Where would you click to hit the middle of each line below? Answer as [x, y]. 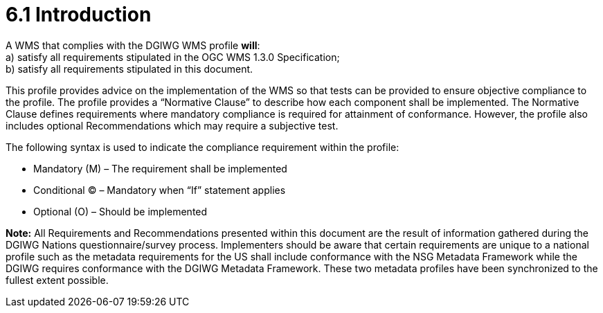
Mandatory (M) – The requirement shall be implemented [160, 168]
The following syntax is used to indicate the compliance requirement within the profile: [202, 147]
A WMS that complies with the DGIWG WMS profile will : [133, 45]
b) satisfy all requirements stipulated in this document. [129, 69]
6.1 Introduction [79, 15]
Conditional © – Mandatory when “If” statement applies [160, 190]
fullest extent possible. [57, 280]
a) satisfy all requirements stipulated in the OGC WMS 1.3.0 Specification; [173, 57]
